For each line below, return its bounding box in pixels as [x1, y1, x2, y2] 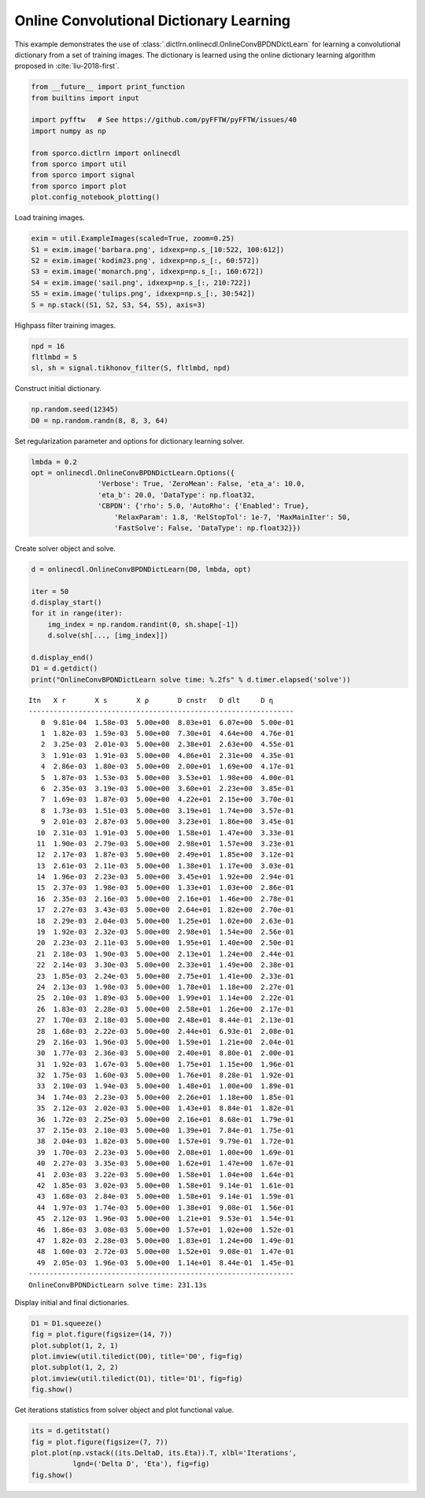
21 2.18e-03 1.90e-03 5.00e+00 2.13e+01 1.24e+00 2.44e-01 [36, 950, 294, 958]
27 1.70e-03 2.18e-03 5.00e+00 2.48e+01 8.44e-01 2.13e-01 [36, 1016, 294, 1024]
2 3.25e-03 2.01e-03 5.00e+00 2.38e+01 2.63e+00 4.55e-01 [40, 740, 294, 749]
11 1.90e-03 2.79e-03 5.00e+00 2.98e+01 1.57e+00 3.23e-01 [36, 839, 294, 848]
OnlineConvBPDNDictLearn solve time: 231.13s [28, 1281, 208, 1289]
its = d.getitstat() [31, 1426, 110, 1436]
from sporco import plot [31, 181, 128, 191]
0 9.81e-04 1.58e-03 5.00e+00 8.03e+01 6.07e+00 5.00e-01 [40, 718, 294, 727]
